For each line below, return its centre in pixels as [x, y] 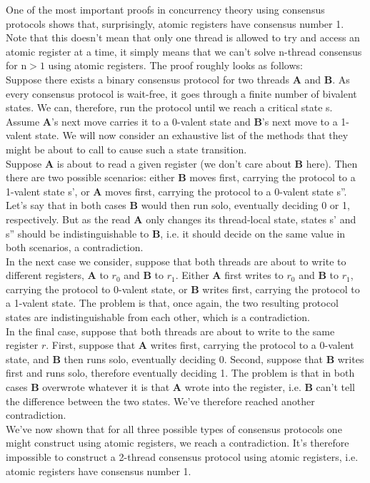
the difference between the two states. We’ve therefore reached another [160, 401]
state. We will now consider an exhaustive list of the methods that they [192, 135]
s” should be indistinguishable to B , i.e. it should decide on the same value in [176, 233]
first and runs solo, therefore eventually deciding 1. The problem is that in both [180, 373]
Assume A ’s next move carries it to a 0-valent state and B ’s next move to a [172, 121]
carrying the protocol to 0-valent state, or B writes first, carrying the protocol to [183, 289]
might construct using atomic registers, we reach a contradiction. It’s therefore [177, 443]
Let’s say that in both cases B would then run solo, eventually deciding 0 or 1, [178, 205]
